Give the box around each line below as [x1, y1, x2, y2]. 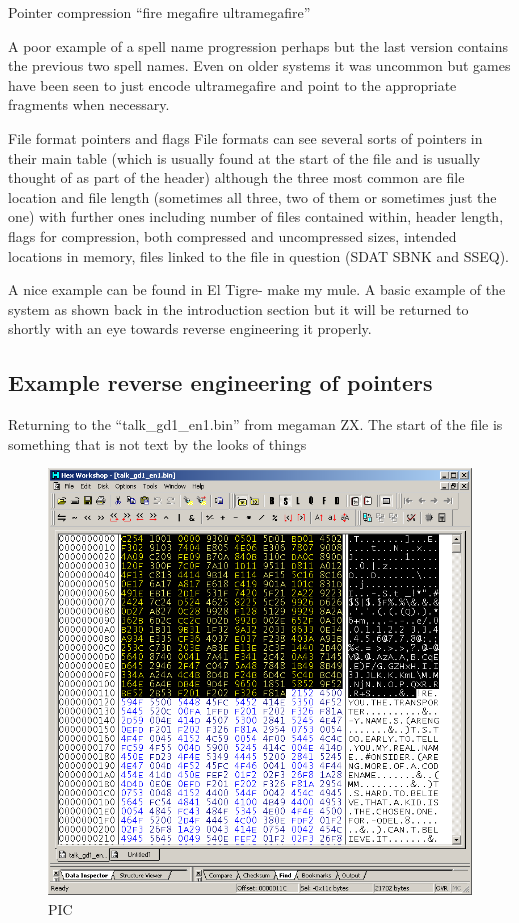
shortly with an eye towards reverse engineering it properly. [8, 318, 372, 339]
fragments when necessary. [8, 94, 170, 115]
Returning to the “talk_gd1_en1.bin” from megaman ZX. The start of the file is [8, 414, 503, 435]
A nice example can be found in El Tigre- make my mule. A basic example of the [8, 279, 506, 300]
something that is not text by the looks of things [8, 433, 307, 454]
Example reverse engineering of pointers [8, 367, 433, 398]
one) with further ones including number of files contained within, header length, [8, 206, 504, 227]
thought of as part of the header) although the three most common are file [8, 167, 465, 188]
